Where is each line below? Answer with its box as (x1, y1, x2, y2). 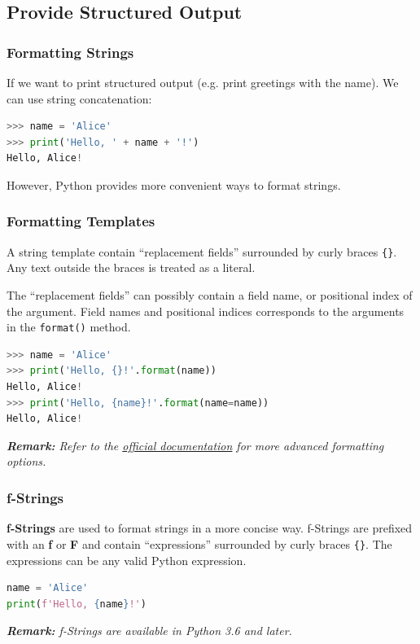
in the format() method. (7, 318, 131, 335)
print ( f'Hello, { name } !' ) (7, 598, 147, 610)
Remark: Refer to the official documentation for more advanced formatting (7, 436, 384, 453)
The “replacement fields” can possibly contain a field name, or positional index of (7, 287, 413, 304)
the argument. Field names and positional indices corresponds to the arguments (7, 302, 405, 319)
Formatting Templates (7, 211, 155, 231)
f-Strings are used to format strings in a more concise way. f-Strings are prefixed (7, 519, 413, 537)
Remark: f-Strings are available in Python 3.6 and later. (7, 622, 292, 639)
